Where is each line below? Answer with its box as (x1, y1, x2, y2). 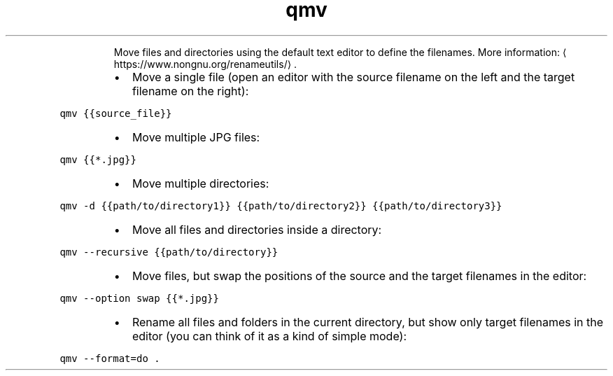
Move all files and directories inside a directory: (132, 222, 382, 237)
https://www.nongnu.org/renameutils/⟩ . (113, 57, 297, 70)
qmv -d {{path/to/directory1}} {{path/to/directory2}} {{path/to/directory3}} (59, 200, 502, 211)
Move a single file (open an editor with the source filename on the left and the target (132, 69, 575, 84)
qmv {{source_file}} (59, 107, 172, 119)
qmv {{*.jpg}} (59, 153, 136, 165)
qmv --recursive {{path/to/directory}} (59, 246, 279, 258)
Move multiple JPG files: (132, 130, 260, 144)
